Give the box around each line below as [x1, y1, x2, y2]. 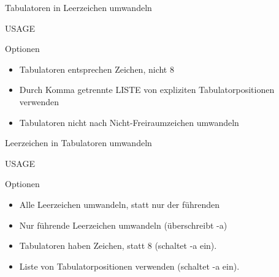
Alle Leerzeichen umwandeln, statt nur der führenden [19, 198, 220, 210]
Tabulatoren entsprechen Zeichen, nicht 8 [19, 62, 174, 75]
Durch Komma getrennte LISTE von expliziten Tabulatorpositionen [19, 83, 275, 96]
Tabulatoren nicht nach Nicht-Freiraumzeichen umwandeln [19, 116, 239, 128]
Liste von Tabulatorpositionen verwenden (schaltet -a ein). [19, 259, 240, 272]
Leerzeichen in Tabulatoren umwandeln [5, 136, 152, 149]
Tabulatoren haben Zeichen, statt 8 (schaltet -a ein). [19, 239, 217, 252]
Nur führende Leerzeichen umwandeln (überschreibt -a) [19, 218, 227, 231]
